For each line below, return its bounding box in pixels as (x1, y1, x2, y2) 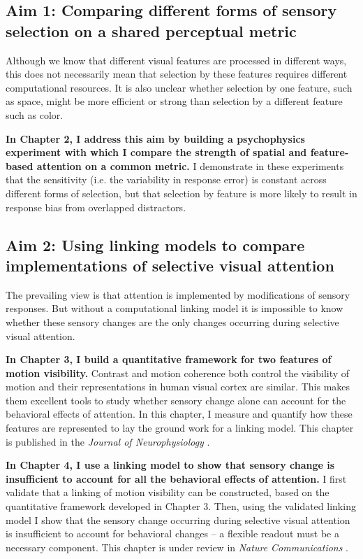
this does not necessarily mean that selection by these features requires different (6, 66, 348, 81)
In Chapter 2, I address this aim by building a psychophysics (6, 131, 305, 146)
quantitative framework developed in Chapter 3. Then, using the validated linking (6, 499, 356, 514)
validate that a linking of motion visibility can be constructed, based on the (6, 485, 329, 500)
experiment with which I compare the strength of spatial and (6, 145, 307, 160)
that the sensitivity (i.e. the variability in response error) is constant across (6, 172, 327, 187)
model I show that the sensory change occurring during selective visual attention (6, 512, 350, 527)
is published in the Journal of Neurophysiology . (6, 434, 210, 448)
